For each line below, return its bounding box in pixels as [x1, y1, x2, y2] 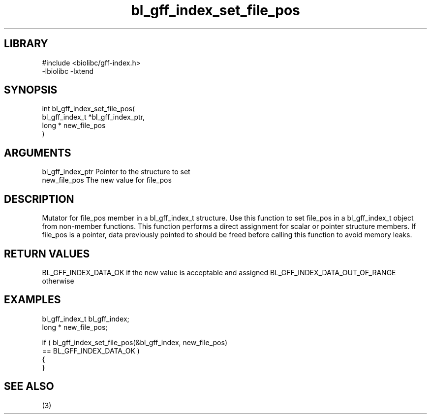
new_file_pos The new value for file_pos [42, 176, 172, 185]
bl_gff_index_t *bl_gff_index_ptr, [42, 113, 145, 122]
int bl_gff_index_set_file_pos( [42, 104, 135, 113]
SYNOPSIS [4, 84, 58, 96]
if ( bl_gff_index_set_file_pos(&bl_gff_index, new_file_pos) [42, 338, 228, 347]
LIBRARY [4, 37, 48, 50]
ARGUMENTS [4, 146, 71, 159]
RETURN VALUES [4, 247, 90, 260]
